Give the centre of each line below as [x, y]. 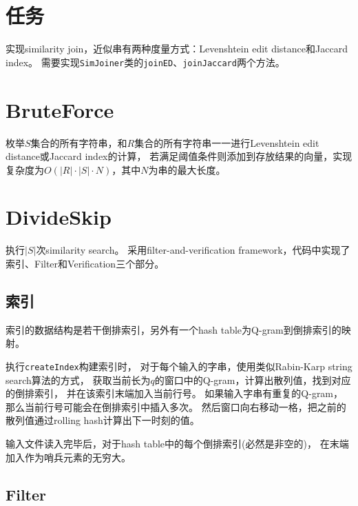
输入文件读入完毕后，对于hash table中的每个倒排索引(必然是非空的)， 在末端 [177, 444]
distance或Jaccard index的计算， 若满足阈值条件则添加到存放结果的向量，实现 [179, 156]
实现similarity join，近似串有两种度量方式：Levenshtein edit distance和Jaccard [177, 49]
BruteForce [60, 109]
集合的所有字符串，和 [79, 142]
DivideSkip [59, 217]
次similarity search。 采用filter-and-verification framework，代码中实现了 [193, 250]
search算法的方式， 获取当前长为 [78, 379]
